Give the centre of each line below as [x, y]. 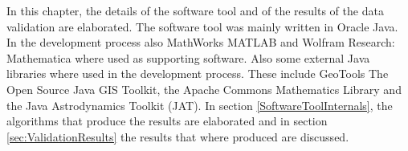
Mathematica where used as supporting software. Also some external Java [188, 57]
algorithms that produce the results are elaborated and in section [167, 121]
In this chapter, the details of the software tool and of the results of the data [195, 10]
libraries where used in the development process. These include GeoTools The [198, 73]
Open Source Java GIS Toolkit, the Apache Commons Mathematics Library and [204, 89]
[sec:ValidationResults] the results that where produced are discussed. [178, 136]
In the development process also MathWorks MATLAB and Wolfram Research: [201, 42]
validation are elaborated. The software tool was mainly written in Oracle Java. [202, 26]
